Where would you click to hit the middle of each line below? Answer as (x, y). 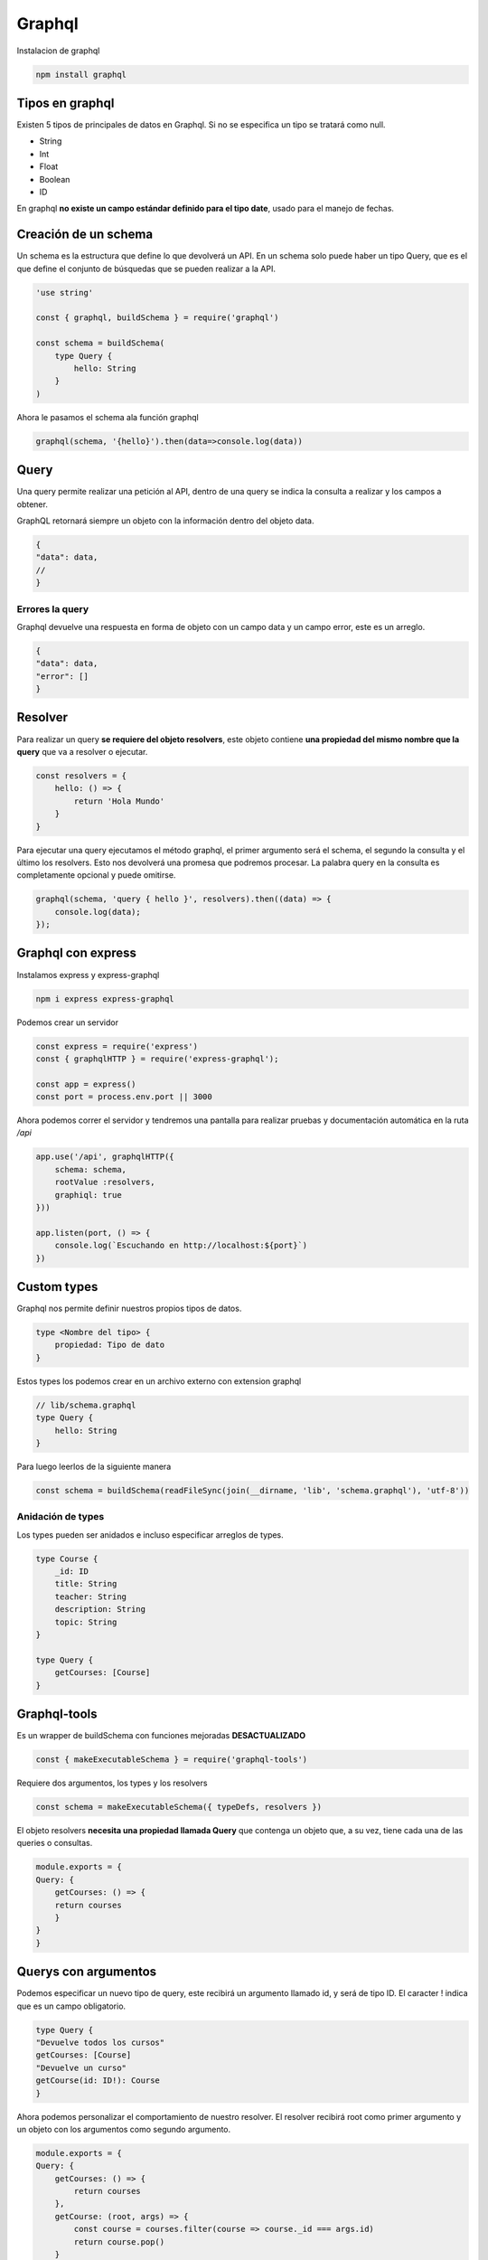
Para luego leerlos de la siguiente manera (94, 1466)
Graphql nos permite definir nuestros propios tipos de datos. (129, 1309)
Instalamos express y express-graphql (88, 975)
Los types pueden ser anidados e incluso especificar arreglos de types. (150, 1535)
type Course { (67, 1558)
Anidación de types (61, 1517)
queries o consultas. (55, 1843)
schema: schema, (90, 1169)
